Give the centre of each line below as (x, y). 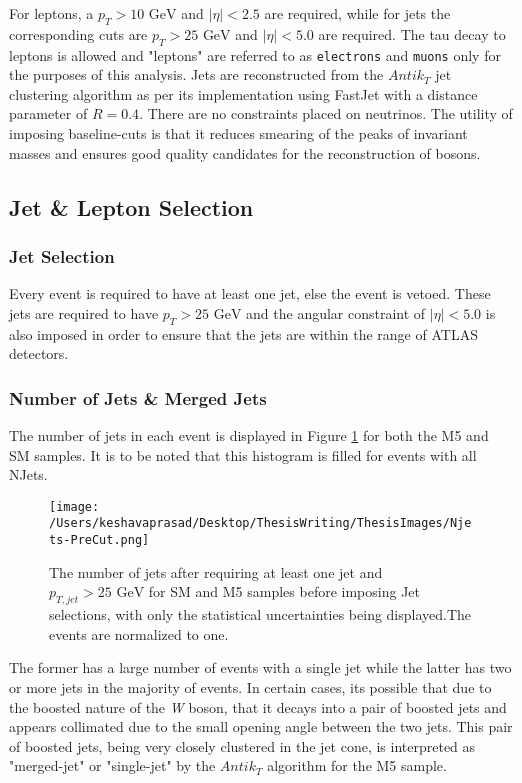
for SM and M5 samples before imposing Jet (284, 591)
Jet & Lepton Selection (131, 206)
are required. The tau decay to (412, 33)
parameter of (48, 113)
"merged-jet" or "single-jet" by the (112, 765)
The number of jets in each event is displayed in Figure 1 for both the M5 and (249, 435)
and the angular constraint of (336, 312)
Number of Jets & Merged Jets (138, 397)
